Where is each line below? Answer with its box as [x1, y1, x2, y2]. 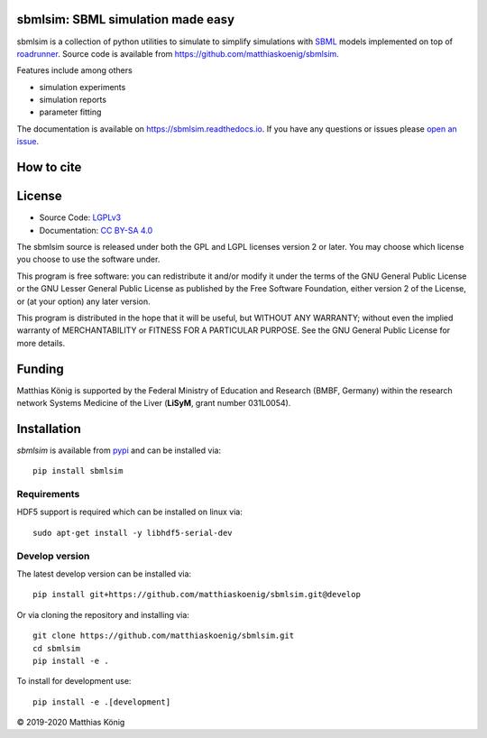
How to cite [16, 160, 82, 175]
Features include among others [16, 65, 133, 76]
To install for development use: [16, 676, 132, 687]
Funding [16, 361, 65, 376]
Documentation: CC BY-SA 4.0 [39, 225, 153, 235]
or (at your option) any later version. [16, 296, 151, 307]
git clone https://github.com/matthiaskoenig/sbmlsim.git [32, 631, 295, 641]
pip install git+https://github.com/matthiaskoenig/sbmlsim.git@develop [32, 589, 361, 600]
